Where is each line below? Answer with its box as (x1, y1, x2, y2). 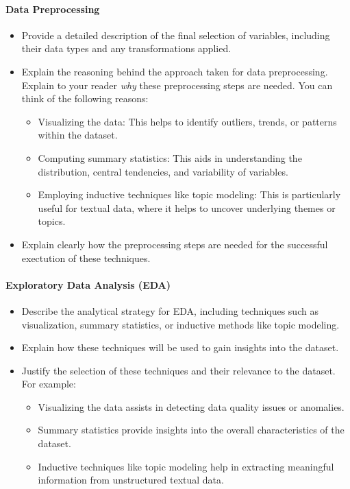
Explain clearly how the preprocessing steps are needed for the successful (21, 237, 328, 251)
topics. (38, 214, 66, 228)
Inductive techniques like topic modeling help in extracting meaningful (38, 459, 334, 473)
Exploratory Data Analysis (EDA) (5, 277, 171, 291)
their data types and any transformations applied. (21, 41, 232, 56)
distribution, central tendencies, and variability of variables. (38, 164, 288, 178)
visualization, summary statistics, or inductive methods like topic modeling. (21, 317, 340, 331)
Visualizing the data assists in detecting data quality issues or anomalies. (38, 399, 345, 414)
